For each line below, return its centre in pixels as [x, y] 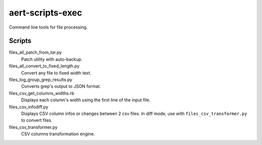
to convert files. [37, 120]
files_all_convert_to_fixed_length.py [44, 66]
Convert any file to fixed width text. [56, 73]
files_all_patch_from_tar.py [35, 52]
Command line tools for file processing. [48, 27]
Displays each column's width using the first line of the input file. [86, 100]
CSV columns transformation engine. [58, 134]
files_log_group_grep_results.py [41, 80]
